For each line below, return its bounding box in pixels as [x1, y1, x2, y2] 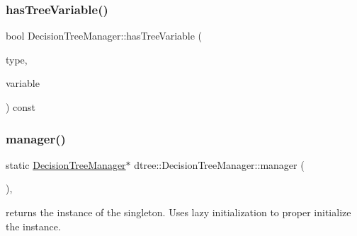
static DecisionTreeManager [6, 157, 126, 172]
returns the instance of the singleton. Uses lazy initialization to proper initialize [6, 205, 351, 219]
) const [6, 100, 36, 114]
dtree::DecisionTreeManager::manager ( [134, 157, 305, 172]
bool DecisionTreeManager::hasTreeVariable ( [6, 28, 203, 43]
